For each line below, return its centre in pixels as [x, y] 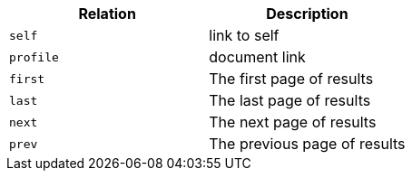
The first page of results [291, 79]
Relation [107, 14]
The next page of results [293, 122]
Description [307, 14]
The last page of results [290, 100]
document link [257, 57]
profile [34, 57]
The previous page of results [307, 144]
